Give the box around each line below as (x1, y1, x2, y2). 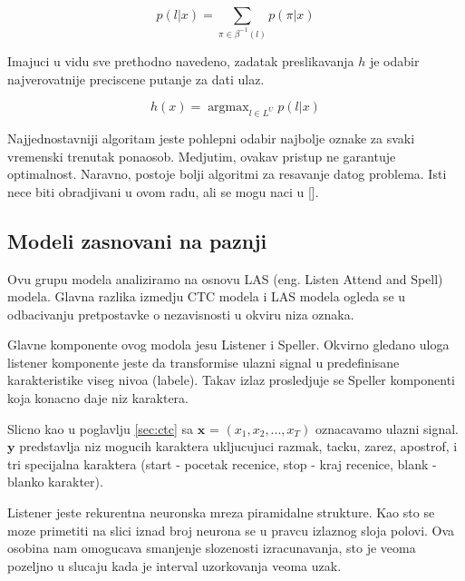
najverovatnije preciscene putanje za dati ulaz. (7, 69, 265, 88)
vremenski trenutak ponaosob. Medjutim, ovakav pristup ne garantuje (7, 146, 396, 165)
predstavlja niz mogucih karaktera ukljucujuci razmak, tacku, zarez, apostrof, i (19, 437, 458, 456)
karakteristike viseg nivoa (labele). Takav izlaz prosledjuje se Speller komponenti (7, 370, 455, 389)
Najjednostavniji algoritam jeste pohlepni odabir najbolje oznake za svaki (7, 128, 415, 147)
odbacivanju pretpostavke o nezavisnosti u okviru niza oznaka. (7, 304, 354, 323)
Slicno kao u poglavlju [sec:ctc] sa (7, 419, 194, 438)
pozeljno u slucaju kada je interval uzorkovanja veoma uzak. (7, 556, 342, 575)
